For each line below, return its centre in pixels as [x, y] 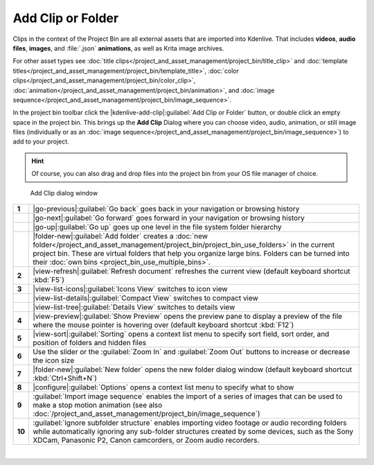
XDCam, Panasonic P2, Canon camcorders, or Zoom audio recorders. [146, 440]
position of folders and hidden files [89, 343]
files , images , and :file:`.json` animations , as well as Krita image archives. [118, 48]
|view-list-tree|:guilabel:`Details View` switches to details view [134, 307]
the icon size [53, 360]
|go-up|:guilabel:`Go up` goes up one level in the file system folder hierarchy [157, 227]
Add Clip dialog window [64, 193]
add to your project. [41, 141]
